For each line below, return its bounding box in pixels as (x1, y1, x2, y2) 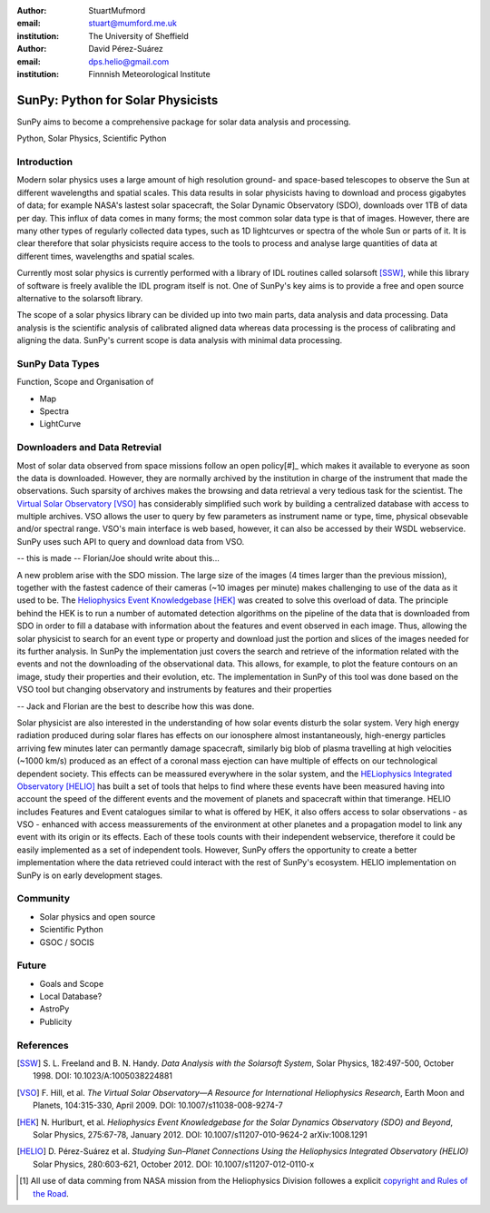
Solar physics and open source (39, 911, 156, 922)
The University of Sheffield (88, 30, 190, 41)
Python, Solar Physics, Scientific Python (16, 133, 167, 144)
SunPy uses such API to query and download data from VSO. (16, 536, 245, 547)
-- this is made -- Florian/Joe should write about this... (16, 553, 220, 564)
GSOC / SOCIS (39, 936, 94, 948)
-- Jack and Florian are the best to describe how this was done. (16, 700, 255, 712)
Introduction (16, 155, 73, 168)
